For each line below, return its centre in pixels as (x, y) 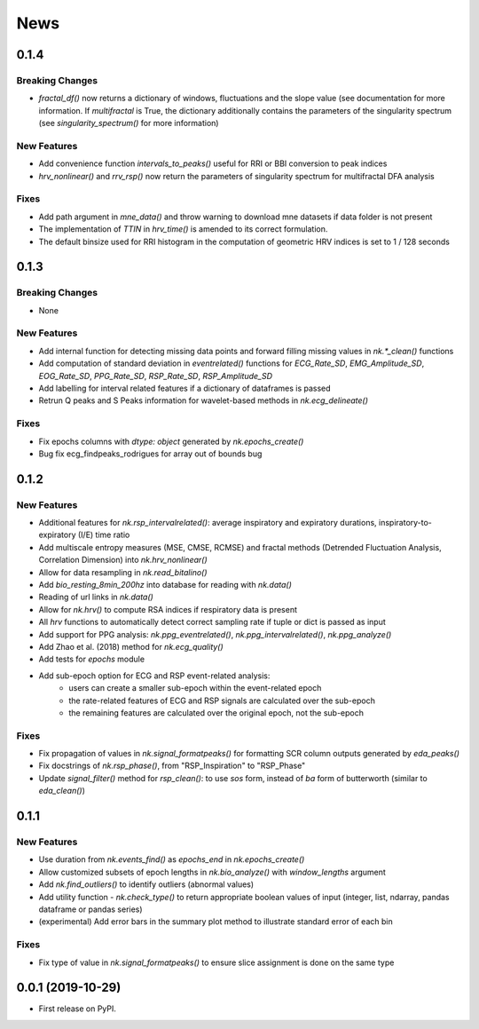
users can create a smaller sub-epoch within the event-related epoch (195, 688)
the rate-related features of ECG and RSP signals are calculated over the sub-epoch (222, 701)
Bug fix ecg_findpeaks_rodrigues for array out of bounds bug (150, 454)
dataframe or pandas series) (90, 909)
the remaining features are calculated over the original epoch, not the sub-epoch (216, 712)
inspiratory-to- (405, 523)
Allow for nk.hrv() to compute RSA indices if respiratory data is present (168, 609)
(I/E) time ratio (104, 535)
